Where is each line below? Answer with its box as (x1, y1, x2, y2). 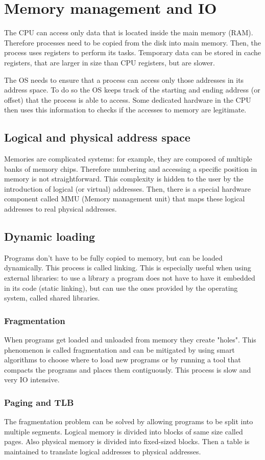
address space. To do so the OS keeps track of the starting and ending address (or (4, 84, 260, 95)
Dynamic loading (4, 228, 95, 244)
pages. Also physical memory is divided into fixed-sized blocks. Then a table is (4, 436, 250, 447)
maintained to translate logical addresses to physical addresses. (4, 446, 201, 456)
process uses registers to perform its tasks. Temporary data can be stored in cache (4, 47, 261, 58)
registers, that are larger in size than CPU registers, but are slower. (4, 57, 215, 67)
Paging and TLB (4, 396, 74, 408)
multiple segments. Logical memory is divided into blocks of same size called (4, 426, 243, 436)
